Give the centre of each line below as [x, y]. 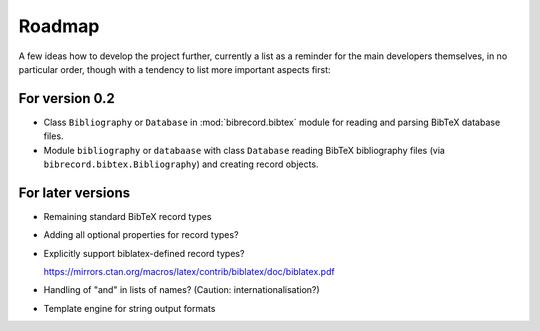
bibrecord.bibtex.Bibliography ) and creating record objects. [181, 164]
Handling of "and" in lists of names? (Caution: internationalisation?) [181, 290]
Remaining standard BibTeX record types [127, 216]
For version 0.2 [66, 98]
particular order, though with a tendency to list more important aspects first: [174, 69]
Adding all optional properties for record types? [141, 235]
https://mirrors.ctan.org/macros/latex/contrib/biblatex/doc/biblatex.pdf [189, 272]
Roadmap [59, 26]
